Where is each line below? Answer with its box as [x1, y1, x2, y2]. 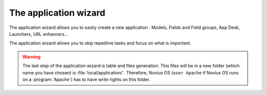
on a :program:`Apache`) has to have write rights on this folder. [22, 76, 151, 82]
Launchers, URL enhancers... [9, 31, 69, 37]
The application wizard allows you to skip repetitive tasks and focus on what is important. [9, 40, 191, 46]
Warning [22, 54, 41, 60]
